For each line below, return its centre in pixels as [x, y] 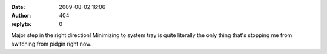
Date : [18, 7]
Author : [21, 16]
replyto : [21, 24]
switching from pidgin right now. [51, 44]
